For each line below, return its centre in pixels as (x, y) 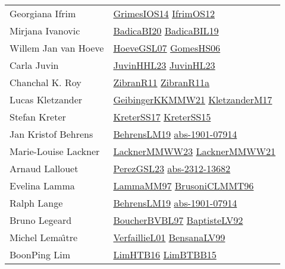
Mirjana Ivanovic (45, 31)
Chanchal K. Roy (46, 82)
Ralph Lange (36, 203)
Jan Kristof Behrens (51, 134)
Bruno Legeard (41, 220)
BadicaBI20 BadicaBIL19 (166, 31)
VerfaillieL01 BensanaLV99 (169, 237)
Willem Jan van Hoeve (57, 48)
